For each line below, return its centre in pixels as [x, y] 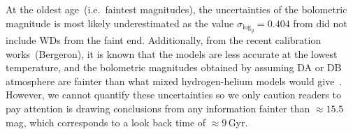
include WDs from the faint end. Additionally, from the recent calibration [164, 40]
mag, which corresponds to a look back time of [106, 122]
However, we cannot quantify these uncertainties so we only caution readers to [173, 95]
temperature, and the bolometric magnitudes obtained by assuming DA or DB [174, 67]
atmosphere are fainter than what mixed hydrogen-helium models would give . [174, 81]
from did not [320, 23]
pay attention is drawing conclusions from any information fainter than [158, 108]
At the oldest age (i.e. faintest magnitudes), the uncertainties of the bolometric [176, 9]
